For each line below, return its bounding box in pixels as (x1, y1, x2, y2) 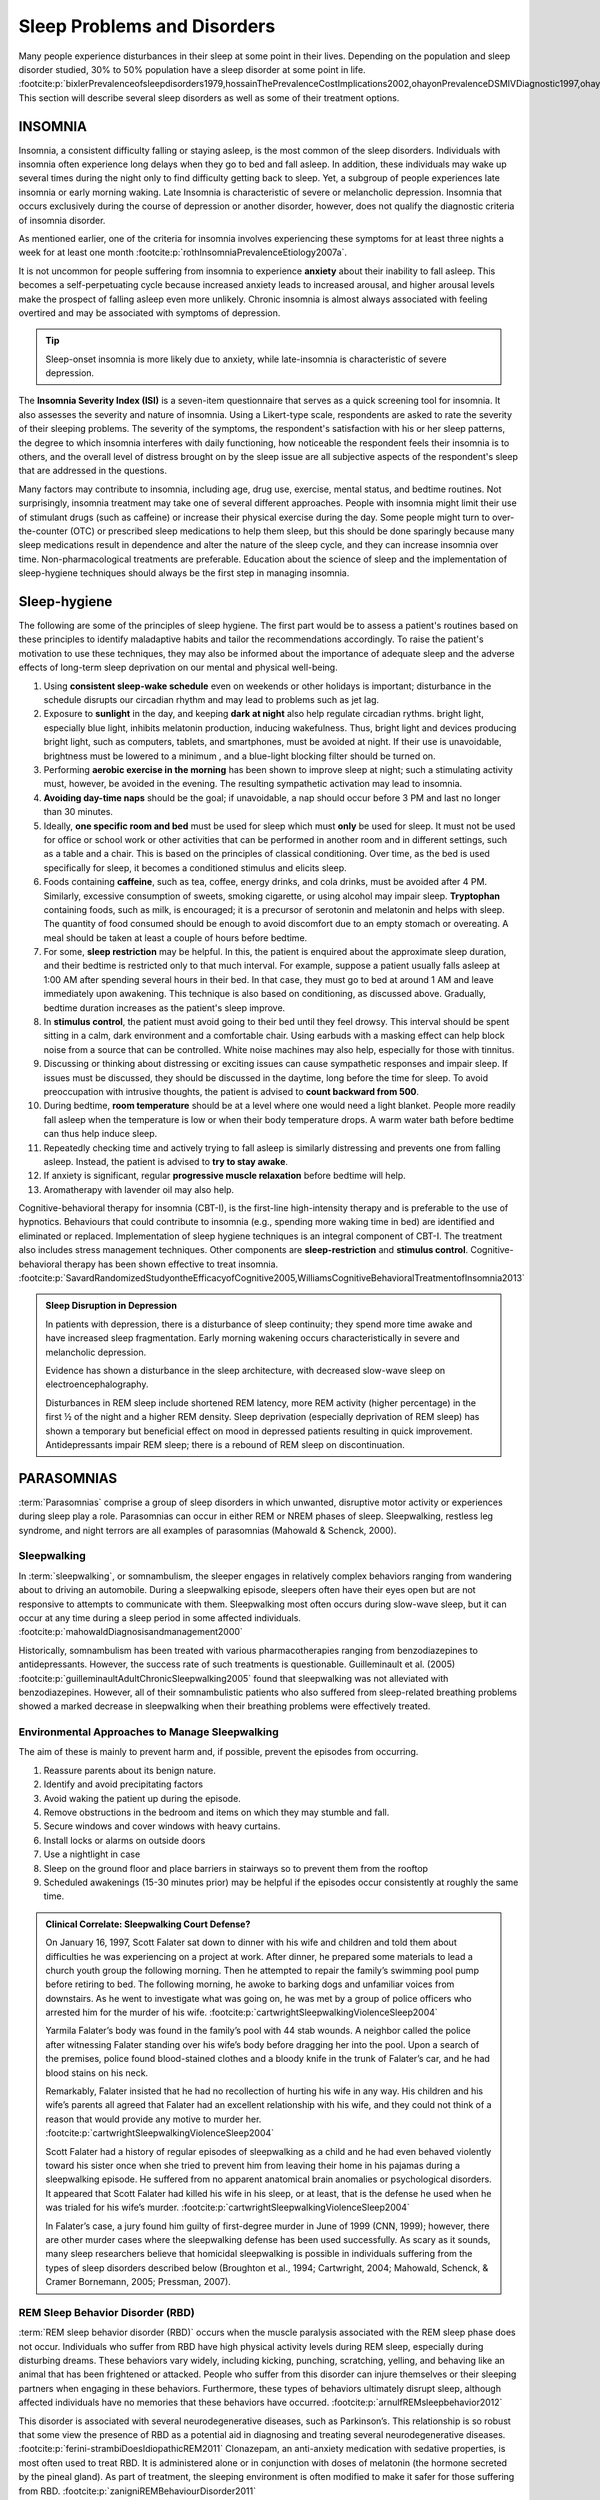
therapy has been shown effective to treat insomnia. (63, 1258, 279, 1270)
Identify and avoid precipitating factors (43, 1778, 204, 1790)
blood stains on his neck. (45, 2066, 149, 2079)
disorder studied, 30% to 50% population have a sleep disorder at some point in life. (18, 63, 366, 75)
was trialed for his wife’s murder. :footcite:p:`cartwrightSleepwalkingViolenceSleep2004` (45, 2201, 410, 2214)
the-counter (18, 525, 69, 537)
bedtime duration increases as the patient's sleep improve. (43, 1001, 286, 1014)
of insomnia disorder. (18, 214, 106, 226)
